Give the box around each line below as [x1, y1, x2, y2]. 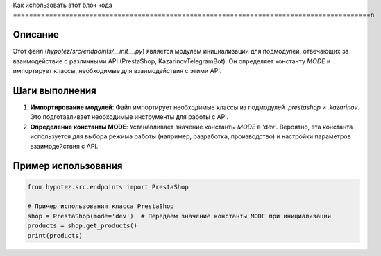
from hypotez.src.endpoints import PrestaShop [27, 183, 189, 191]
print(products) [27, 232, 83, 239]
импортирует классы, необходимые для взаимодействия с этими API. [12, 67, 222, 75]
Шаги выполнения [12, 84, 96, 97]
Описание [12, 29, 59, 41]
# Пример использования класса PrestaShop [27, 202, 174, 210]
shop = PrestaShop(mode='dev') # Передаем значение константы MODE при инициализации [27, 212, 332, 220]
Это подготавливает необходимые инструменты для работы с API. [30, 113, 229, 121]
